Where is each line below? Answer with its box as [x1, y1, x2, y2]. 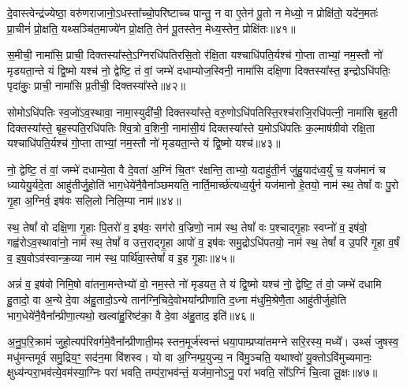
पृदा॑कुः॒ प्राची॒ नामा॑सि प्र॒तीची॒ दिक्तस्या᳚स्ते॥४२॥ [7, 77, 185, 94]
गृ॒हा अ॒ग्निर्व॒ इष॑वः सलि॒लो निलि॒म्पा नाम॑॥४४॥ [7, 191, 181, 208]
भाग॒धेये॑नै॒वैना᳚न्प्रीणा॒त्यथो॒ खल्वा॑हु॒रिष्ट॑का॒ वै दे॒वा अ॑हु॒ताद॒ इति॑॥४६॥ [7, 306, 255, 323]
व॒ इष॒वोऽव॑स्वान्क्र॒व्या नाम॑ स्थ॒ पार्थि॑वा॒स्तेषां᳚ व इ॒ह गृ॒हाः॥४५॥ [7, 249, 235, 265]
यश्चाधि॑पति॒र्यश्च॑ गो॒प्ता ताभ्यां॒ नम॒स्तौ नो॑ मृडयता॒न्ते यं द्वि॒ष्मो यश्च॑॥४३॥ [7, 135, 281, 151]
